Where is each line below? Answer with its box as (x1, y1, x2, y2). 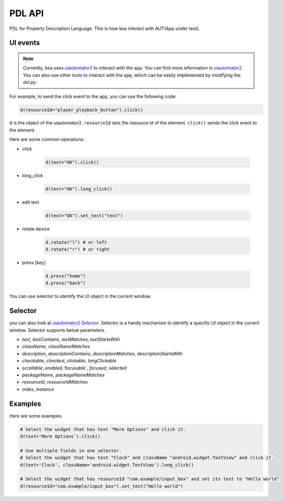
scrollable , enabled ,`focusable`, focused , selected (22, 365, 127, 371)
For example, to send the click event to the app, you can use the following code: (9, 93, 177, 99)
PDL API (9, 8, 44, 19)
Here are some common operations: (9, 136, 85, 142)
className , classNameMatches (22, 343, 90, 350)
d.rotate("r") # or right (45, 246, 110, 252)
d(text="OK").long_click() (45, 186, 113, 192)
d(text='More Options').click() (20, 433, 101, 439)
